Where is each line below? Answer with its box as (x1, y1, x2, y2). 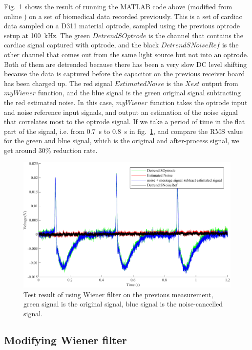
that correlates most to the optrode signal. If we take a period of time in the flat (4, 116, 245, 127)
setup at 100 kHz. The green (4, 30, 90, 40)
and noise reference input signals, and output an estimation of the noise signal (4, 107, 238, 117)
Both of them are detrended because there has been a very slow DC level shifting (4, 59, 247, 69)
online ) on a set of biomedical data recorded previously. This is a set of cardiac (4, 11, 242, 21)
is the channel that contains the (148, 30, 243, 40)
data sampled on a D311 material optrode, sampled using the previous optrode (4, 21, 240, 31)
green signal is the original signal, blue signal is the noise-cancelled (23, 299, 223, 309)
